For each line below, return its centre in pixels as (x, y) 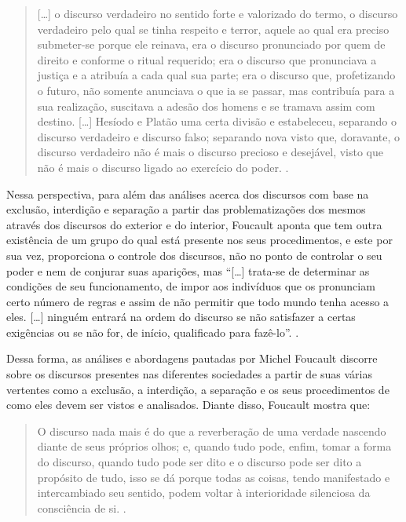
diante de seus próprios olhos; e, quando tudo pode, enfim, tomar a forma (214, 446)
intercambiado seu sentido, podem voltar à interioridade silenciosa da (204, 493)
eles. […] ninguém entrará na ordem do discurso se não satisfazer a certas (181, 317)
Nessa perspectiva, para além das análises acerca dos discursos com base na (188, 193)
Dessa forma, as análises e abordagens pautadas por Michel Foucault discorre (192, 358)
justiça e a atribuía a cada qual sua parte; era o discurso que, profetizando (216, 75)
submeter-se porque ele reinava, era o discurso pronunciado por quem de (211, 44)
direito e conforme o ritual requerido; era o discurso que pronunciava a (207, 59)
